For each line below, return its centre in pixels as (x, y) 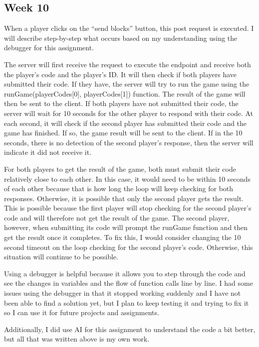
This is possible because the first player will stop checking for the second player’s (128, 208)
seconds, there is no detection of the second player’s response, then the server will (129, 142)
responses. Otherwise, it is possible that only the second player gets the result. (124, 198)
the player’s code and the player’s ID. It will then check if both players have (121, 74)
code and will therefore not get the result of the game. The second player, (117, 217)
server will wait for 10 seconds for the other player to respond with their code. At (129, 113)
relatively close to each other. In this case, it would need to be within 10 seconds (127, 178)
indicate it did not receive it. (48, 152)
